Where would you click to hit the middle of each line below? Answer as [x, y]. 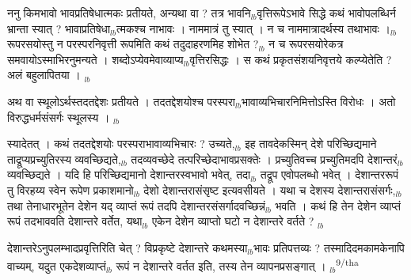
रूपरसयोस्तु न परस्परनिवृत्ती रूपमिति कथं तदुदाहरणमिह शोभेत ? [133, 44]
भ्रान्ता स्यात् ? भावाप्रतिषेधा [59, 28]
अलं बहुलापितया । [44, 75]
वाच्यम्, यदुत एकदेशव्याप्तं [57, 265]
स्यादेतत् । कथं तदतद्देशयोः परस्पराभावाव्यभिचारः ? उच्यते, [121, 144]
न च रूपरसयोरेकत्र [306, 44]
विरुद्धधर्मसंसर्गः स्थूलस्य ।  [61, 117]
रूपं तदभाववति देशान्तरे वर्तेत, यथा [75, 221]
